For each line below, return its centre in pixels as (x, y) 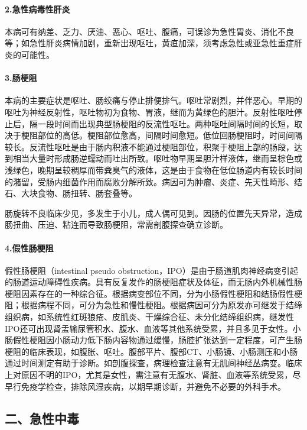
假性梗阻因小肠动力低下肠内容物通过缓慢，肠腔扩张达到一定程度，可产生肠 (157, 340)
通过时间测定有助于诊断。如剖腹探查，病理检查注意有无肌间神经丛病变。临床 (153, 363)
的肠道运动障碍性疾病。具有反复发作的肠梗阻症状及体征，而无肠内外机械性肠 (153, 282)
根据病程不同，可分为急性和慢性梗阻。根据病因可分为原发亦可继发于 (153, 305)
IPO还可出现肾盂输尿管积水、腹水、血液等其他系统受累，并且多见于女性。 (149, 328)
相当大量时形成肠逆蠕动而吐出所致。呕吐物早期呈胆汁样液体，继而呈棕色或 (157, 158)
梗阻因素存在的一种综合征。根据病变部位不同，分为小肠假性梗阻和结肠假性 (149, 293)
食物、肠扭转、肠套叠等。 (87, 193)
